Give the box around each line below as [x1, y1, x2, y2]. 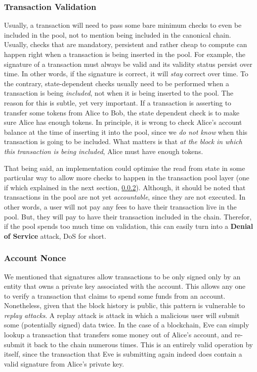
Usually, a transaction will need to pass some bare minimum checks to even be [4, 20, 242, 30]
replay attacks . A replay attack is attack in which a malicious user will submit [4, 310, 240, 320]
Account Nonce [4, 252, 66, 264]
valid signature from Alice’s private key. [4, 358, 124, 369]
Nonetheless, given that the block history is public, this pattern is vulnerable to [4, 300, 245, 311]
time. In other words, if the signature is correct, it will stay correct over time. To [4, 68, 249, 79]
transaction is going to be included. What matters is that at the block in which [4, 136, 242, 147]
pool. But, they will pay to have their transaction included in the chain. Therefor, [4, 211, 252, 221]
